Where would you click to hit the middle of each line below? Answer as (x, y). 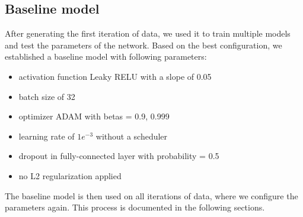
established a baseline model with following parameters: (106, 56)
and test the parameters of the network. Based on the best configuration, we (143, 45)
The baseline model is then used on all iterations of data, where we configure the (151, 195)
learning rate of (47, 136)
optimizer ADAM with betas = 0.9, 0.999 (94, 116)
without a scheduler (132, 136)
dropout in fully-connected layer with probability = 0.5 (119, 156)
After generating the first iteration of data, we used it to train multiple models (148, 33)
